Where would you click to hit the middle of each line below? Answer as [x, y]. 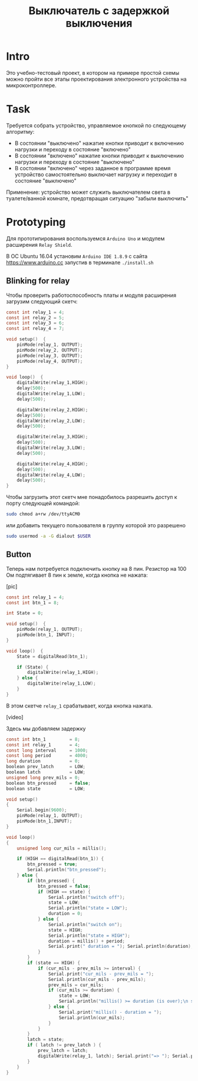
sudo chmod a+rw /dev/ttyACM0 [43, 514]
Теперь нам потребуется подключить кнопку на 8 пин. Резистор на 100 [96, 568]
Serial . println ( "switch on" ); [85, 924]
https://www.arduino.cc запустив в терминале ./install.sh [80, 262]
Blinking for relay [38, 281]
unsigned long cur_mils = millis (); [62, 848]
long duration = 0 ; [43, 761]
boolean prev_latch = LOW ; [46, 767]
